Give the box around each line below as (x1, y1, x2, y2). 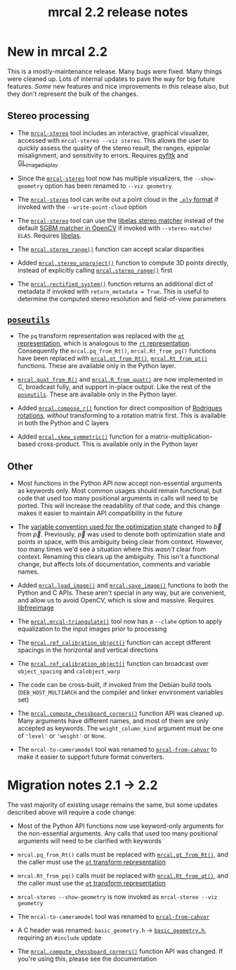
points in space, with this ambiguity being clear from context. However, (17, 538, 223, 546)
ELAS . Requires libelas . (17, 231, 82, 239)
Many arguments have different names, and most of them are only (17, 717, 209, 725)
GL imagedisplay (17, 158, 58, 169)
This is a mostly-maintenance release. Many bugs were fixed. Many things (7, 67, 223, 75)
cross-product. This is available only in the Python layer (37, 440, 199, 448)
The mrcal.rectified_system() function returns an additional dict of (17, 279, 214, 288)
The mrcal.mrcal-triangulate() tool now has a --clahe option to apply (17, 617, 223, 626)
